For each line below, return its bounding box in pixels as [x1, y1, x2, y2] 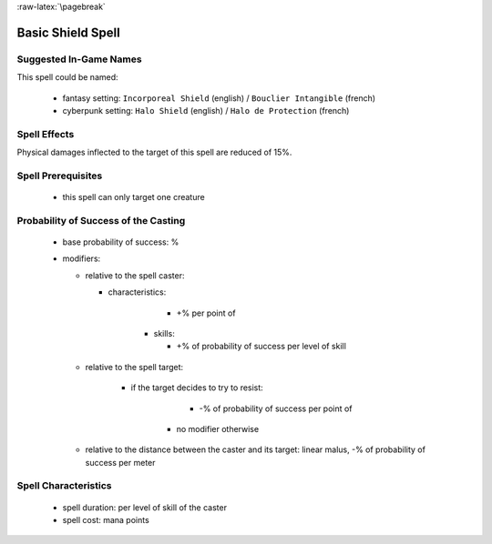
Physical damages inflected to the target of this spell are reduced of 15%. [16, 146, 292, 158]
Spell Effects [16, 127, 75, 140]
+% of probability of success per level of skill [176, 341, 346, 352]
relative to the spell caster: [85, 269, 185, 281]
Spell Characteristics [16, 479, 112, 492]
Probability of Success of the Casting [16, 214, 186, 227]
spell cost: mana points [62, 515, 149, 526]
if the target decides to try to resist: [130, 382, 263, 393]
